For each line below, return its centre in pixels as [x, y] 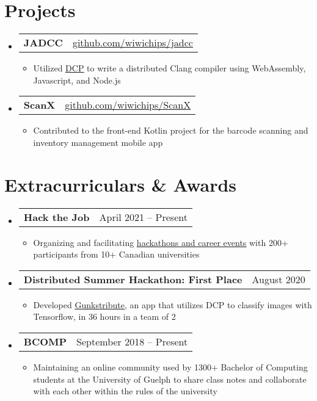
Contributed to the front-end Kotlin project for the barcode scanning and [171, 130]
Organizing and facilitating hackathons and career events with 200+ [161, 242]
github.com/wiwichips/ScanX [128, 105]
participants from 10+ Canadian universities [116, 254]
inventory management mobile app [98, 142]
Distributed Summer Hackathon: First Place [133, 279]
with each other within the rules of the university [125, 391]
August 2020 [279, 279]
